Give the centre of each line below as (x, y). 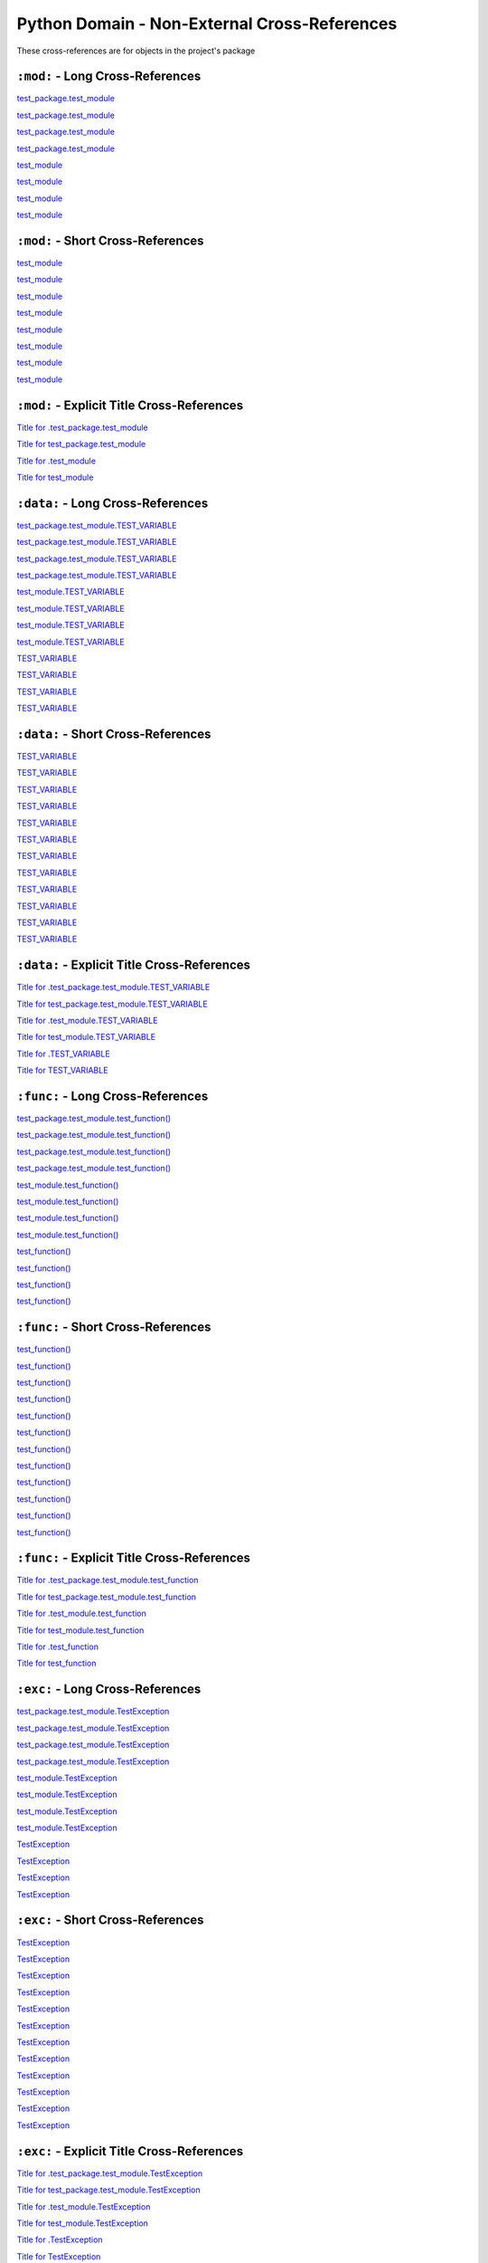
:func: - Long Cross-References (113, 1096)
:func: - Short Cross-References (114, 1327)
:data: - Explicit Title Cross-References (134, 965)
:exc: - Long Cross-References (109, 1690)
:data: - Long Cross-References (113, 503)
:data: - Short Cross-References (114, 734)
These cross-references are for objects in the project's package (136, 51)
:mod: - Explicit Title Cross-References (130, 405)
